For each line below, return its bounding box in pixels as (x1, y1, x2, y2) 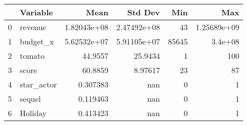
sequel (20, 93, 41, 104)
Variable (20, 6, 53, 18)
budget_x (20, 36, 54, 47)
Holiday (20, 107, 47, 119)
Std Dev (127, 6, 160, 18)
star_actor (20, 79, 57, 90)
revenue (20, 21, 46, 33)
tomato (20, 50, 45, 61)
